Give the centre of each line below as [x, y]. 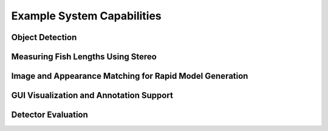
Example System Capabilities [87, 16]
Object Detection [44, 37]
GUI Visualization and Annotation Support [92, 96]
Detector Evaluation [50, 115]
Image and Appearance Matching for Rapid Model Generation [130, 76]
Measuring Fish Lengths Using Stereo [84, 57]
